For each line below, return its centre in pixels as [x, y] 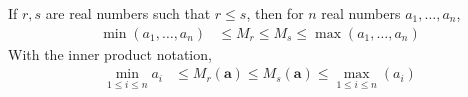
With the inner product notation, [110, 53]
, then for [275, 13]
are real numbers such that [128, 13]
